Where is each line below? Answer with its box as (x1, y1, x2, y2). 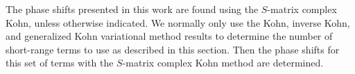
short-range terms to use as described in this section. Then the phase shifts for (6, 42, 340, 56)
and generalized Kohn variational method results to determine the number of (6, 29, 333, 43)
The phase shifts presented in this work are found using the (6, 2, 259, 16)
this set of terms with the (6, 56, 114, 70)
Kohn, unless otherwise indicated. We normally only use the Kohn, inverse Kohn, (6, 15, 350, 29)
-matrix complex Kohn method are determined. (122, 56, 324, 70)
